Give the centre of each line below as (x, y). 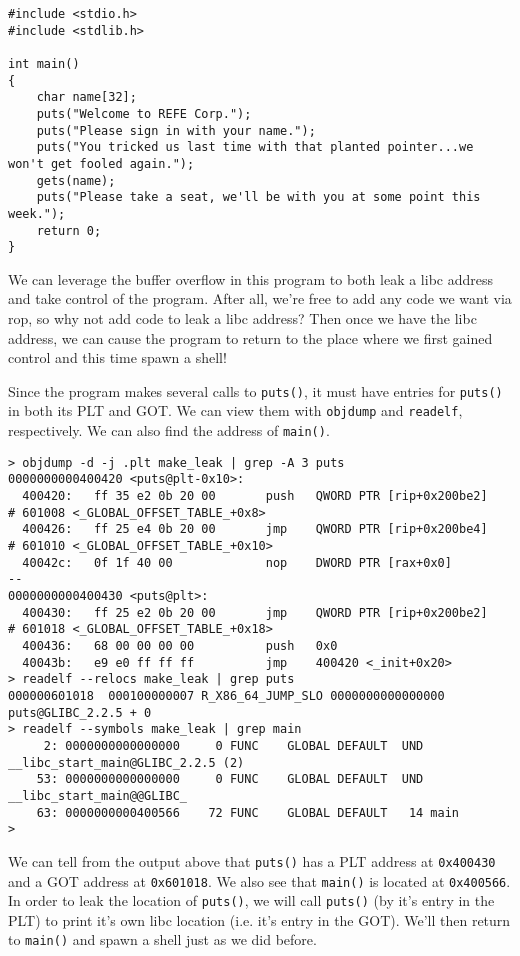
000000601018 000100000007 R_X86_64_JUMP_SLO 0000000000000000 (226, 695)
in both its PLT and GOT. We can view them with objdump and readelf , (235, 410)
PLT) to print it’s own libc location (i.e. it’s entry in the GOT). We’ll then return (259, 919)
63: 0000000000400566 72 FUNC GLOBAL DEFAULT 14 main (248, 812)
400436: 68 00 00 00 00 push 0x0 (180, 646)
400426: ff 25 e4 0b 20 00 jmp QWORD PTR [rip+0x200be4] (255, 529)
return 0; (69, 230)
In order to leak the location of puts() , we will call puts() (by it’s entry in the (251, 900)
